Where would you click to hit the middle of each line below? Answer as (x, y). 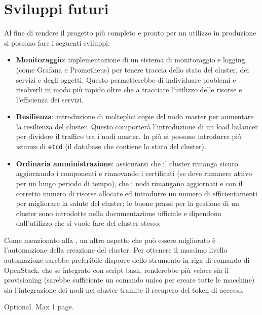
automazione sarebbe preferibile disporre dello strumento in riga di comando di (127, 260)
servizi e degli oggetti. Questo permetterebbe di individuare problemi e (126, 79)
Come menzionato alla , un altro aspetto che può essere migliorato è (110, 240)
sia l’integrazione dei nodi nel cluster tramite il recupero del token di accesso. (124, 289)
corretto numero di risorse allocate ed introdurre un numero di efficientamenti (137, 193)
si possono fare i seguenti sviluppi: (57, 42)
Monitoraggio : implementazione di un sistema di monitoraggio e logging (130, 60)
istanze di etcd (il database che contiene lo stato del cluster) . (111, 146)
